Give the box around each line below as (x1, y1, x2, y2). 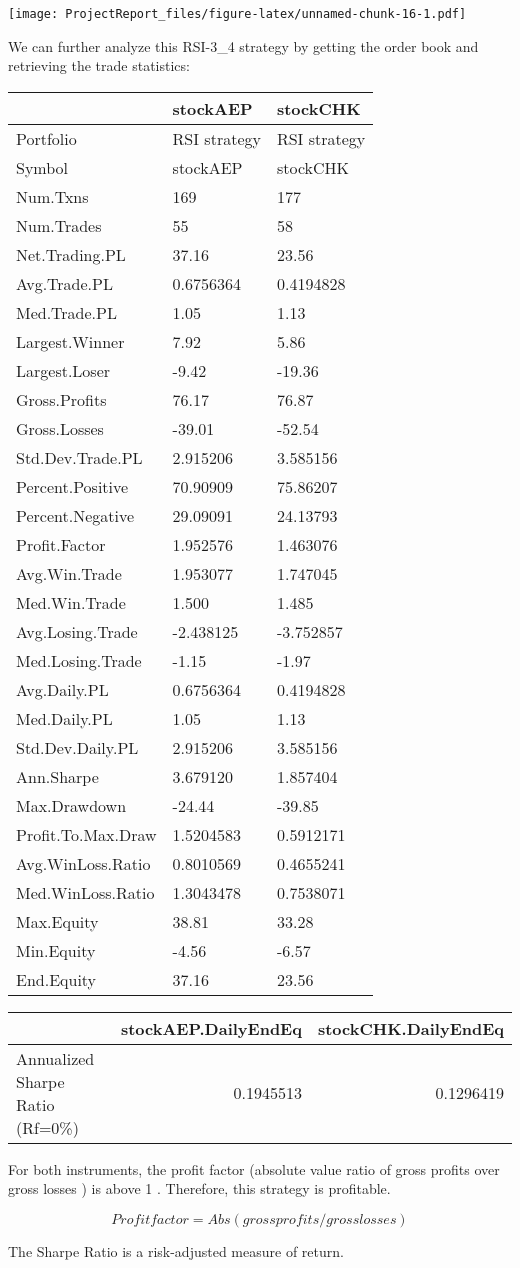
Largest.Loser (16, 358, 111, 382)
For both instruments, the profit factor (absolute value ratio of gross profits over (8, 1158, 500, 1179)
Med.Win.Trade (16, 590, 126, 614)
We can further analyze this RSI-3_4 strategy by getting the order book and (8, 35, 479, 56)
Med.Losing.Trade (16, 648, 142, 672)
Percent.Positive (16, 474, 129, 498)
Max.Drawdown (16, 793, 127, 817)
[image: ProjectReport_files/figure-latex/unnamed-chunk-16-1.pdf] (8, 7, 467, 21)
